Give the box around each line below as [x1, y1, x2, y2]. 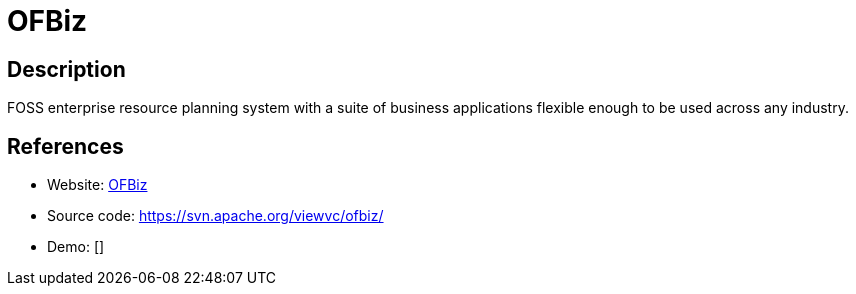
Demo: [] [47, 238, 105, 256]
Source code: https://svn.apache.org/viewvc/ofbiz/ [47, 207, 384, 225]
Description [7, 56, 126, 82]
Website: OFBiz [47, 176, 148, 194]
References [7, 133, 124, 159]
